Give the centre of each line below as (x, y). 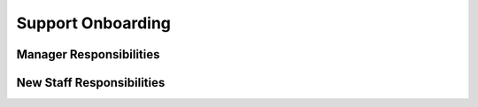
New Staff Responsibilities (91, 83)
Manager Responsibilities (88, 54)
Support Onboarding (94, 23)
